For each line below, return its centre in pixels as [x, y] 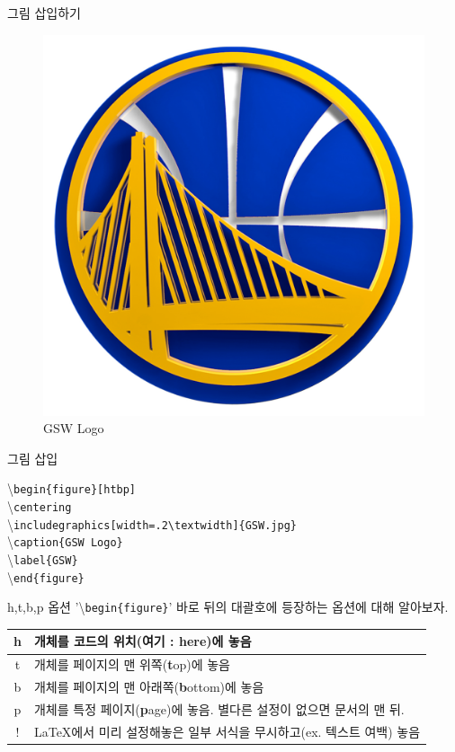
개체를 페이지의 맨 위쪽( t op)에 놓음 [132, 664]
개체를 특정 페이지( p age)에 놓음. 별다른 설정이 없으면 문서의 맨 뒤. [219, 709]
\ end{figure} [46, 576]
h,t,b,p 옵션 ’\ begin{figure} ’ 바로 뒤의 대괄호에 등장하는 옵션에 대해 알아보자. [228, 607]
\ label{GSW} [43, 559]
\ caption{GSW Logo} [65, 541]
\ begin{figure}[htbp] [72, 488]
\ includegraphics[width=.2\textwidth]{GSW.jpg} [152, 523]
